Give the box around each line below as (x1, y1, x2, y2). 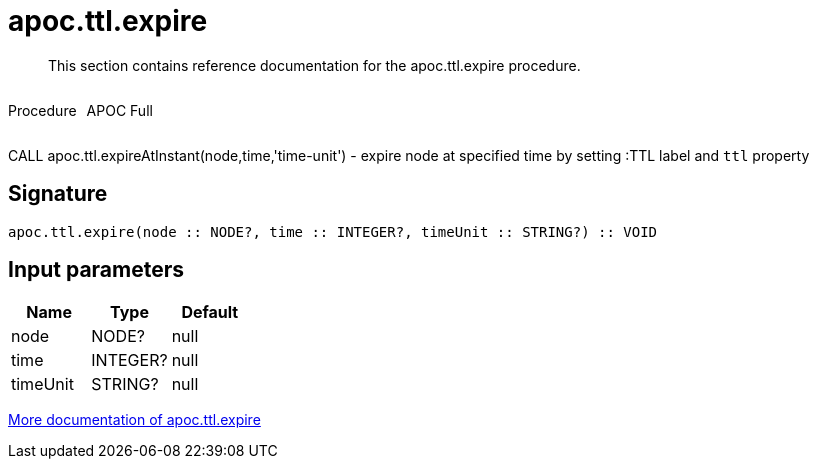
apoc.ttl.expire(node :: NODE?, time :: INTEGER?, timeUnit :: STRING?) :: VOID (8, 223, 658, 240)
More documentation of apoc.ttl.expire (8, 411, 261, 429)
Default (181, 302, 239, 323)
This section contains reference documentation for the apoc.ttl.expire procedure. (48, 56, 581, 74)
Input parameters (8, 257, 185, 283)
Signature (8, 181, 108, 207)
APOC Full (86, 101, 153, 119)
